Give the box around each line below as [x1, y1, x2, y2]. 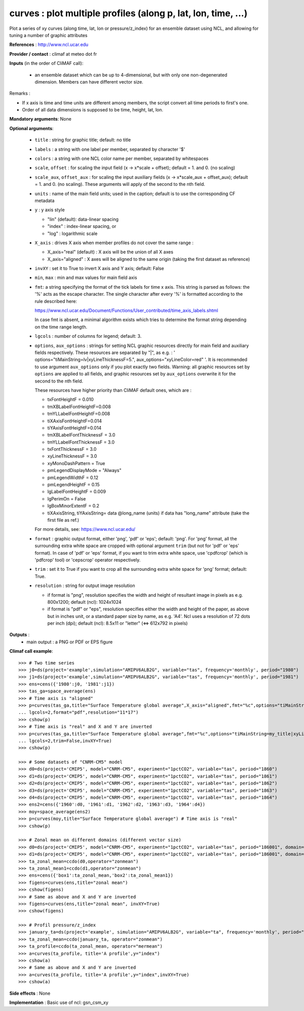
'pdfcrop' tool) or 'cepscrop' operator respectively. [34, 557, 141, 563]
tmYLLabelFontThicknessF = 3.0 [47, 439, 115, 445]
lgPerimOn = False [47, 495, 86, 501]
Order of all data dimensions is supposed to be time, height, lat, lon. [22, 107, 164, 113]
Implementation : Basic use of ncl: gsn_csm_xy [9, 999, 108, 1005]
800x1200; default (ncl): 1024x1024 [47, 599, 122, 605]
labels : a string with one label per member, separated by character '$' [34, 146, 185, 152]
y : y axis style [34, 207, 65, 213]
